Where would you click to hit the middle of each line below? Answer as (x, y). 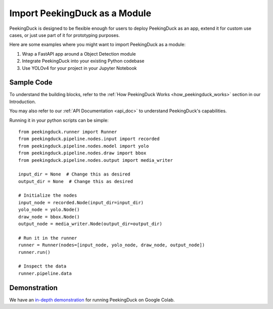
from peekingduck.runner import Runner (68, 132)
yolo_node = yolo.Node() (49, 210)
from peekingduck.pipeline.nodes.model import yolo (84, 146)
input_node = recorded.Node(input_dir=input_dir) (81, 203)
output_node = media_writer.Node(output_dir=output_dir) (90, 224)
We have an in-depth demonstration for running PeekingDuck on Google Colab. (92, 300)
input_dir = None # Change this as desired (75, 174)
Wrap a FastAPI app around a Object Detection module (79, 54)
